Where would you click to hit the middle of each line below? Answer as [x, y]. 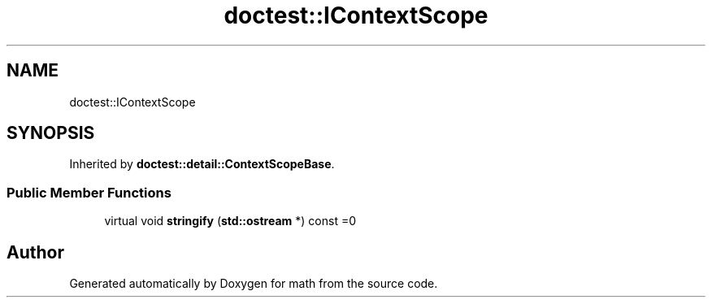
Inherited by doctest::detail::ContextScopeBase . [202, 164]
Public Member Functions [89, 192]
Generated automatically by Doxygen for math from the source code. [254, 284]
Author [35, 252]
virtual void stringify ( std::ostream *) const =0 [230, 221]
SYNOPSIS [51, 133]
